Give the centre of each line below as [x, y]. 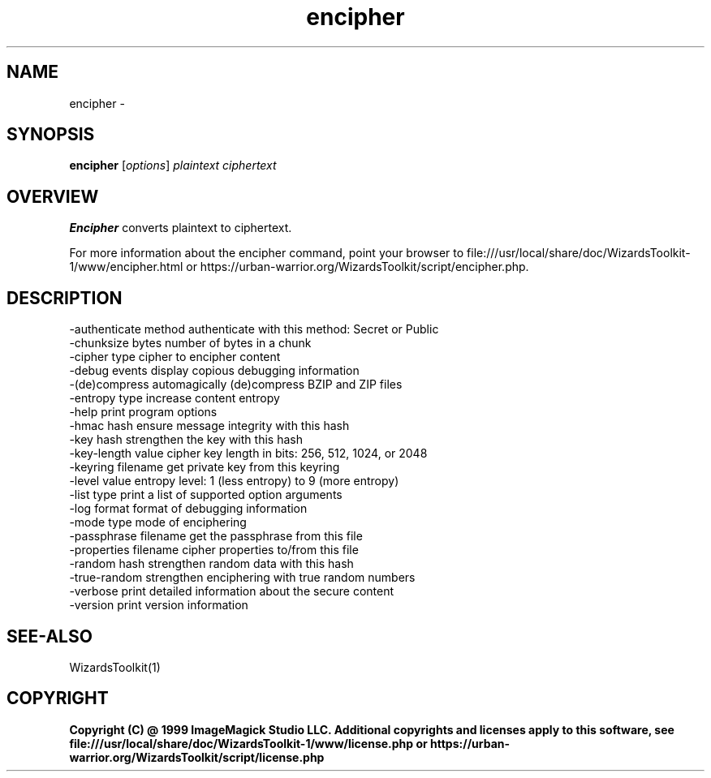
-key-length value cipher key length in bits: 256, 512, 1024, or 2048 [248, 453]
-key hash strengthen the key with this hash [186, 440]
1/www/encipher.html [126, 267]
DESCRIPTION [65, 298]
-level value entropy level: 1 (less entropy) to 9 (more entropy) [234, 481]
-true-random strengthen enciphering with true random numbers [242, 578]
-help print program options [143, 412]
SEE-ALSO [50, 636]
